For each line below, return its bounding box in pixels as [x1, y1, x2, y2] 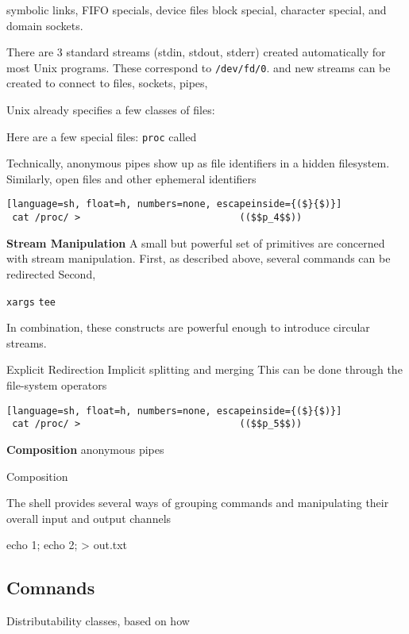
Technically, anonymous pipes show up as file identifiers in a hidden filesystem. [6, 155, 390, 171]
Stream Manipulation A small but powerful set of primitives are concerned [6, 234, 385, 251]
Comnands [6, 575, 95, 600]
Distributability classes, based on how [6, 613, 190, 629]
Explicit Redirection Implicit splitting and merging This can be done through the [6, 361, 403, 378]
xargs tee [6, 296, 56, 308]
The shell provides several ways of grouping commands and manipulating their [6, 494, 389, 511]
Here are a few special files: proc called [6, 128, 197, 144]
